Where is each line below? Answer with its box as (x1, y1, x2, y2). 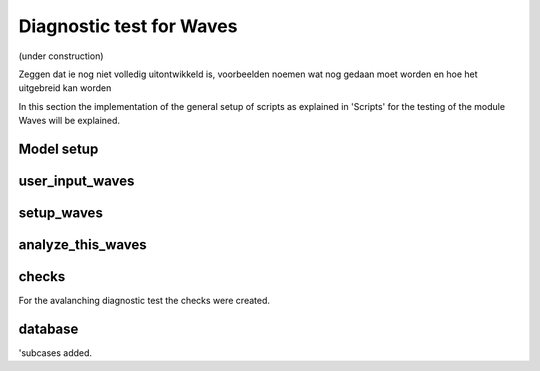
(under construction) (18, 50, 104, 62)
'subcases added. (18, 346, 93, 359)
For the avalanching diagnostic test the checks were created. (18, 295, 270, 307)
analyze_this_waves (18, 236, 147, 253)
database (18, 320, 79, 337)
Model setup (18, 140, 99, 157)
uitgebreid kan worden (18, 82, 112, 94)
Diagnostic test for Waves (18, 15, 238, 37)
